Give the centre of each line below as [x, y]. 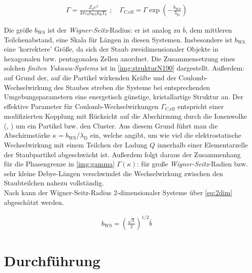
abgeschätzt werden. [34, 202]
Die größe [18, 30]
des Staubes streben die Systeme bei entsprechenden [132, 87]
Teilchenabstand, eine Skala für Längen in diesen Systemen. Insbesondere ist [118, 39]
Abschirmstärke [27, 135]
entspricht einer [201, 106]
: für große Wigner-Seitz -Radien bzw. [192, 164]
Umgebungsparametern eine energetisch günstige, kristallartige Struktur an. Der [124, 97]
